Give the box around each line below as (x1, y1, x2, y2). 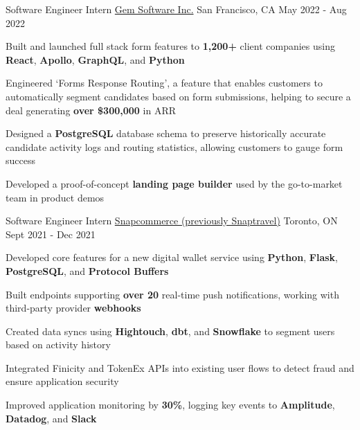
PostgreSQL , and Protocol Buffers (6, 263, 169, 278)
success (6, 153, 35, 168)
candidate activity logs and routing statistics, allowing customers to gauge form (6, 139, 343, 154)
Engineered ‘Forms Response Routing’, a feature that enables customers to (6, 75, 323, 90)
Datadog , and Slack (6, 411, 97, 425)
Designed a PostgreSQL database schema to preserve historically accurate (6, 126, 326, 141)
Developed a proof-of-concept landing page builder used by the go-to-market (6, 176, 343, 190)
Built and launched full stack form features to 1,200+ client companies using (6, 39, 335, 53)
